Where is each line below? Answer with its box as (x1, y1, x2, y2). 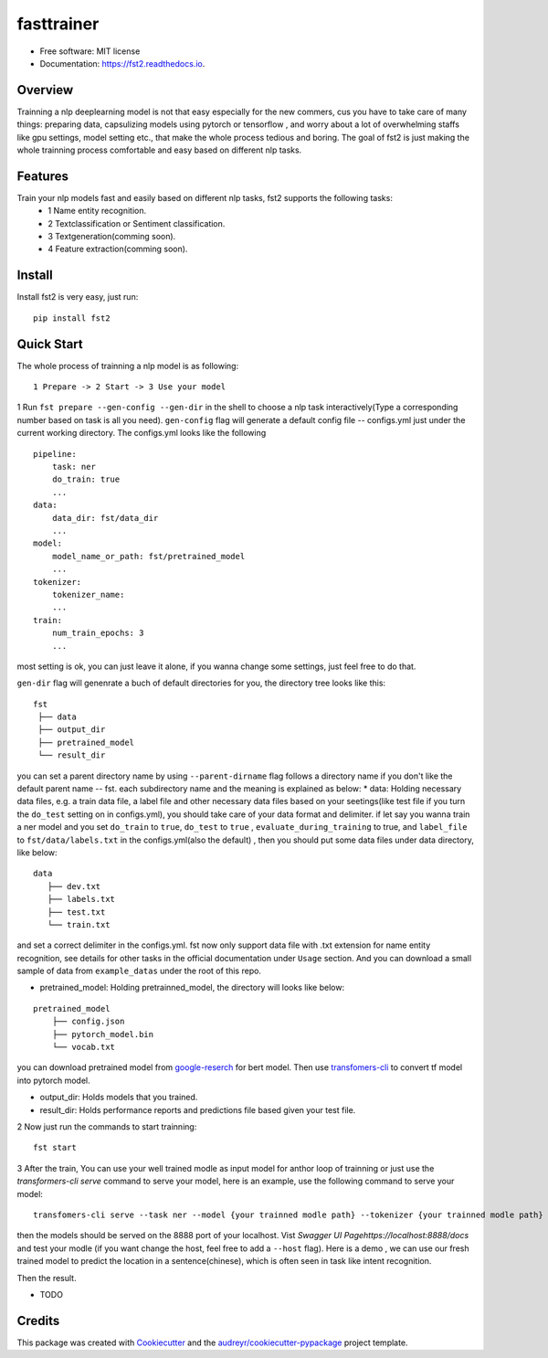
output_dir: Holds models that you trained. (39, 1092, 198, 1103)
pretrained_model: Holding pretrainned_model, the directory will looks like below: (39, 982, 345, 993)
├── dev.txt (47, 881, 101, 891)
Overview (16, 82, 74, 98)
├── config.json (51, 1016, 125, 1027)
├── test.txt (47, 907, 106, 918)
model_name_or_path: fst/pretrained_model (51, 551, 246, 561)
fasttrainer (16, 14, 100, 34)
